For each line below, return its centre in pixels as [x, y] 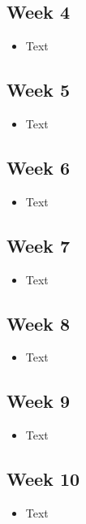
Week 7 [38, 245]
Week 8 [38, 323]
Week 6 [38, 167]
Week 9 [38, 401]
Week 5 [38, 90]
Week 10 [43, 479]
